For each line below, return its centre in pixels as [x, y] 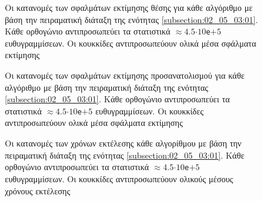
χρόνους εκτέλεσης [38, 190]
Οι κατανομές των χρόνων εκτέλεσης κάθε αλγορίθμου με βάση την [123, 143]
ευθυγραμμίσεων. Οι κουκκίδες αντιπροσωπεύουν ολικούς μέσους [119, 178]
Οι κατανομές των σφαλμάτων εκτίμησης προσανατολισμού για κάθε [125, 75]
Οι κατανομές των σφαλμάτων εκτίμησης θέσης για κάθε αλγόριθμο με [129, 7]
